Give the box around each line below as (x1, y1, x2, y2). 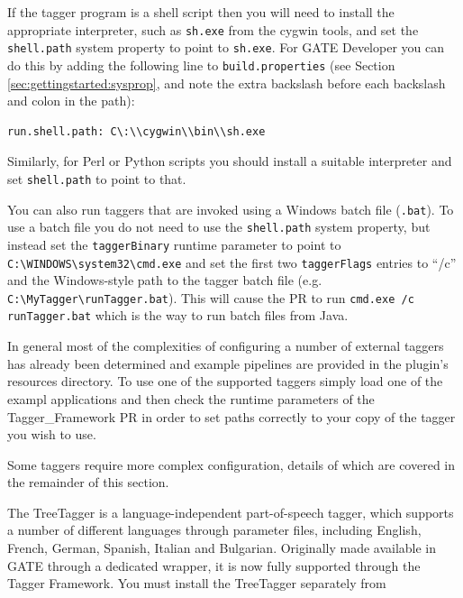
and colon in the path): (7, 91, 135, 110)
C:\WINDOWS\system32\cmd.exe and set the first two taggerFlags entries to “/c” (7, 253, 457, 271)
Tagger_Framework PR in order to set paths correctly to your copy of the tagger (7, 407, 456, 426)
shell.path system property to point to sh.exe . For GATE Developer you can (7, 38, 444, 57)
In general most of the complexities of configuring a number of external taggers (7, 336, 444, 355)
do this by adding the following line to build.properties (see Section (7, 55, 395, 74)
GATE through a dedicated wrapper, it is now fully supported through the (7, 556, 421, 575)
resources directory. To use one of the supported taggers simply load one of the (7, 372, 443, 391)
